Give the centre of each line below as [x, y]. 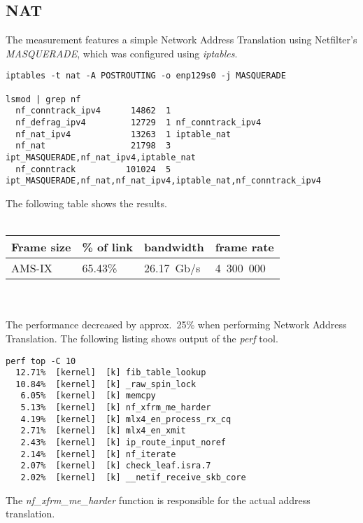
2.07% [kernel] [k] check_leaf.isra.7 [116, 466]
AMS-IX [32, 268]
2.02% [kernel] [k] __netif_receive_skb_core [133, 478]
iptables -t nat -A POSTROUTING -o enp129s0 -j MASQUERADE [146, 76]
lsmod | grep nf [43, 99]
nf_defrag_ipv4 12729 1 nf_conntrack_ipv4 [138, 123]
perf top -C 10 [41, 361]
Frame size [41, 247]
